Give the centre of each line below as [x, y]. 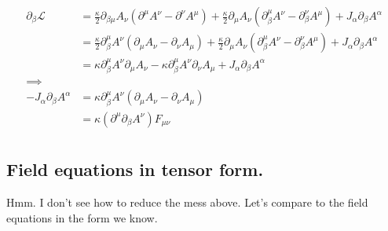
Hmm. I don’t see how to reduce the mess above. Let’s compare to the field [187, 202]
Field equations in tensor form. [135, 169]
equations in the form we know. [82, 217]
